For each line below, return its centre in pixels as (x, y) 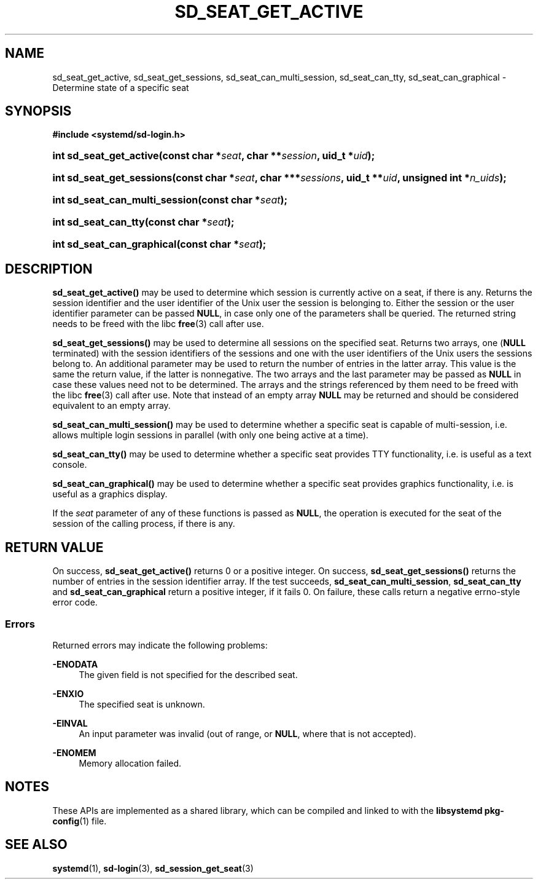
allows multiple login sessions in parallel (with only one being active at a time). (210, 435)
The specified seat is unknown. (142, 704)
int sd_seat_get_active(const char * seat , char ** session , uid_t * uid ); (214, 156)
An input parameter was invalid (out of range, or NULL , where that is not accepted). (248, 733)
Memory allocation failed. (130, 763)
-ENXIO (68, 693)
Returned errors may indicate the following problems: (160, 645)
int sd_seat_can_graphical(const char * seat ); (159, 244)
